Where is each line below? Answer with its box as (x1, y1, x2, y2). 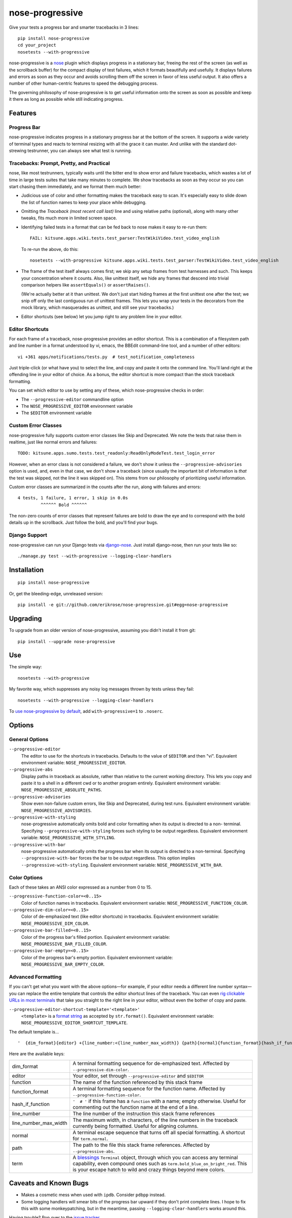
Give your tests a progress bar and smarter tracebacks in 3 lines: (9, 24, 139, 30)
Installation (9, 566, 44, 574)
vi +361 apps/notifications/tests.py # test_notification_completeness (18, 354, 195, 360)
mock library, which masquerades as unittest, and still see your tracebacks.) (21, 304, 174, 310)
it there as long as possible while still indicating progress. (9, 96, 124, 102)
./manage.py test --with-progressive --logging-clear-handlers (18, 553, 172, 559)
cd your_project (18, 42, 56, 48)
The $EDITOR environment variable (21, 410, 92, 416)
